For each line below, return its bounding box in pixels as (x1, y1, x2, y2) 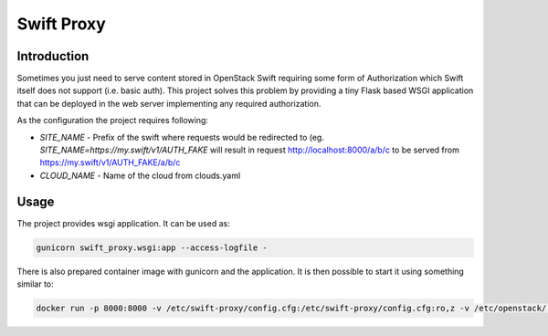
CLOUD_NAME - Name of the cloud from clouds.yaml (39, 170, 241, 181)
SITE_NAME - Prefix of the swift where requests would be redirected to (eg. (39, 131, 324, 142)
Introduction (16, 48, 90, 64)
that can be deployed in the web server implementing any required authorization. (16, 98, 321, 109)
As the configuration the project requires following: (16, 115, 209, 126)
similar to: (16, 278, 54, 289)
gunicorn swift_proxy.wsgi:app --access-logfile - (36, 242, 269, 253)
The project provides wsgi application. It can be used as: (16, 217, 230, 228)
